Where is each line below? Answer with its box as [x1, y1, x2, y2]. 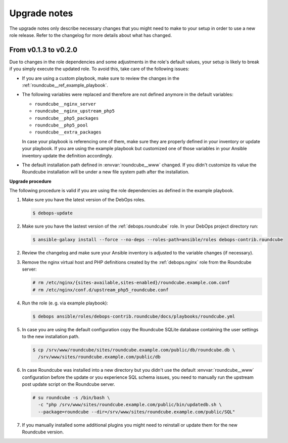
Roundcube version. [22, 429, 64, 435]
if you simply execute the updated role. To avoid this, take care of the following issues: [9, 66, 189, 72]
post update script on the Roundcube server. [22, 381, 116, 387]
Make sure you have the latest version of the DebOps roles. [22, 197, 146, 203]
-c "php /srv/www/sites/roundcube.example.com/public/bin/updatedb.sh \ [38, 402, 222, 408]
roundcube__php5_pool [34, 122, 88, 128]
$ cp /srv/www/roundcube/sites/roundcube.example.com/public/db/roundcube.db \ [32, 347, 235, 352]
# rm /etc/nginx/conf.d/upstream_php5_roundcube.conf [32, 287, 169, 293]
